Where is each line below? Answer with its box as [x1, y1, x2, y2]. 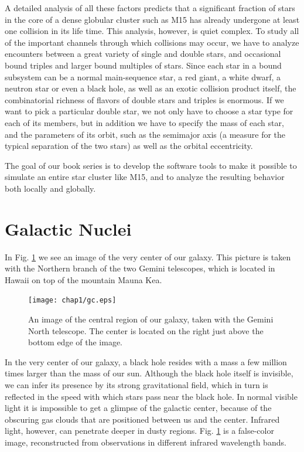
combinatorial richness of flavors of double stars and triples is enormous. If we [5, 93, 284, 106]
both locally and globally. [5, 182, 96, 194]
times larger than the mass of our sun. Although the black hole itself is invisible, [5, 367, 293, 379]
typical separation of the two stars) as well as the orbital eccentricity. [5, 140, 253, 152]
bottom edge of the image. [28, 336, 122, 348]
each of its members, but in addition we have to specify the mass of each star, [5, 116, 284, 128]
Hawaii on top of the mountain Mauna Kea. [5, 273, 162, 286]
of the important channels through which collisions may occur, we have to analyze [5, 36, 299, 48]
